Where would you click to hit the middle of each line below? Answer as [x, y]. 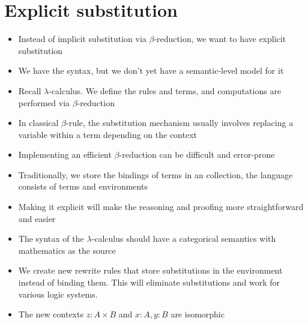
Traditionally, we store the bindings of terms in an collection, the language [156, 174]
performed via [44, 102]
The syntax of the [51, 238]
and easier [37, 218]
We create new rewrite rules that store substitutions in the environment [150, 270]
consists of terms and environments [83, 186]
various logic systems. [58, 294]
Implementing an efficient [65, 154]
